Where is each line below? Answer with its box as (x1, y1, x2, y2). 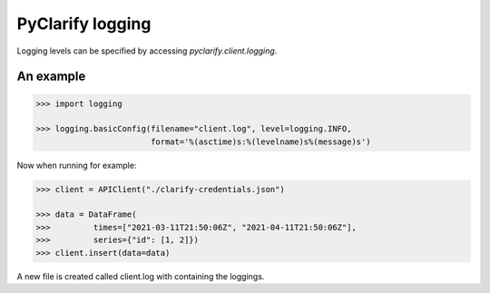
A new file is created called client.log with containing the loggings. (16, 270, 265, 281)
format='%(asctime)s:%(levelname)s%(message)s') (150, 136, 371, 147)
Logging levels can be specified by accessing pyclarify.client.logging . (16, 45, 278, 56)
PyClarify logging (16, 14, 152, 34)
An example (16, 69, 86, 84)
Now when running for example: (16, 160, 137, 171)
